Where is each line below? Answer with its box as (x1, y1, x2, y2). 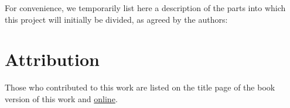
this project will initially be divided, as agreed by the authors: (5, 13, 228, 25)
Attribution (5, 47, 100, 71)
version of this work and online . (5, 92, 118, 104)
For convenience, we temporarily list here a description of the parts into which (5, 2, 286, 13)
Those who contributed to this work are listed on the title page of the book (5, 81, 275, 93)
